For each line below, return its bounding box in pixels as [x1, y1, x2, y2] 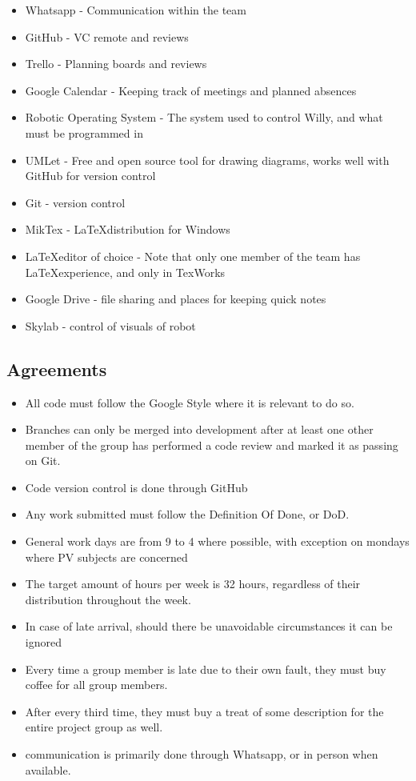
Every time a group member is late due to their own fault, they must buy [25, 660, 386, 677]
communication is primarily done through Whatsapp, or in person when [25, 746, 378, 763]
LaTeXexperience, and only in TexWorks [25, 263, 226, 280]
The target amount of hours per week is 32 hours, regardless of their [25, 575, 361, 592]
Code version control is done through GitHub [25, 479, 248, 495]
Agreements [6, 356, 107, 381]
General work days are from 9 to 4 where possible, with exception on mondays [25, 533, 410, 550]
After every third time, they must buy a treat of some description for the [25, 703, 384, 719]
